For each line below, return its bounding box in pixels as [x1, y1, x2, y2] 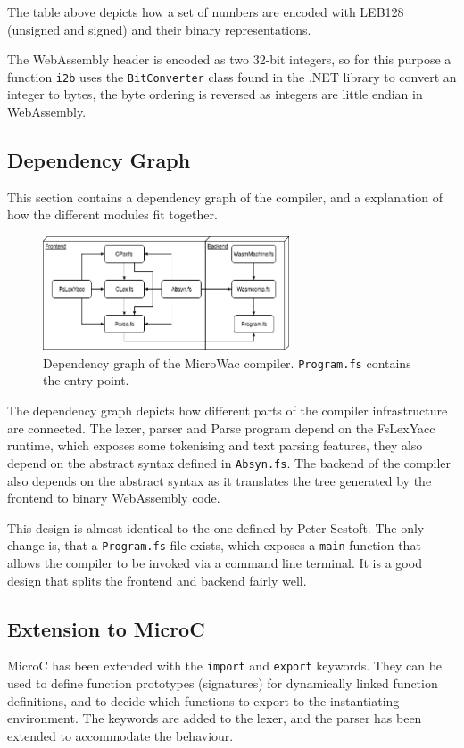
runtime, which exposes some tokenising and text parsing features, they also [7, 436, 423, 455]
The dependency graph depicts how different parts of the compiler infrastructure [7, 401, 448, 420]
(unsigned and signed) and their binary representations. [7, 20, 311, 38]
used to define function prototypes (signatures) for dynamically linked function [7, 673, 438, 692]
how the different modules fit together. [7, 205, 218, 224]
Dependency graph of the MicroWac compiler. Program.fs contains [43, 353, 411, 372]
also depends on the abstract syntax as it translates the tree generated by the [7, 471, 432, 489]
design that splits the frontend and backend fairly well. [7, 571, 307, 589]
